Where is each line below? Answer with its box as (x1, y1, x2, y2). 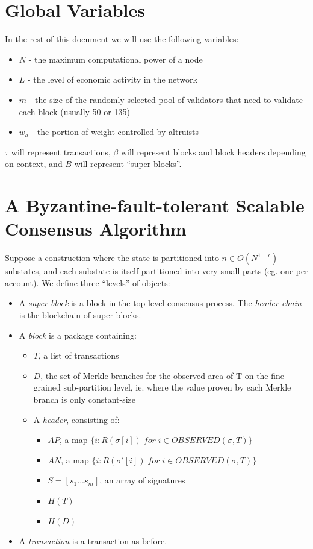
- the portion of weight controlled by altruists (31, 125, 199, 138)
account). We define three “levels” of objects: (5, 276, 170, 289)
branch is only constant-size (33, 392, 136, 405)
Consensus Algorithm (5, 216, 187, 241)
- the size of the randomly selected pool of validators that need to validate (29, 93, 303, 105)
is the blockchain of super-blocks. (19, 308, 141, 321)
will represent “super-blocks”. (74, 157, 182, 170)
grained (33, 381, 61, 394)
